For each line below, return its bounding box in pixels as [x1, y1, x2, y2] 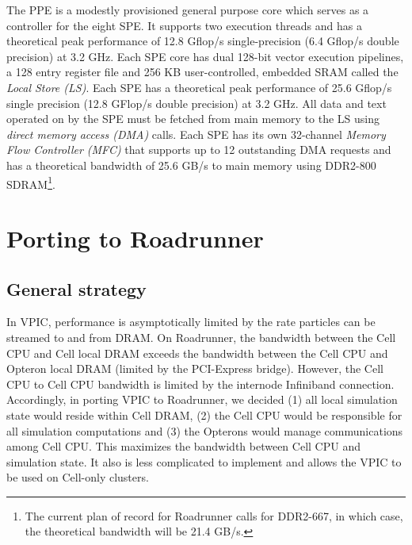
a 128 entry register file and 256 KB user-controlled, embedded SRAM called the [6, 63, 399, 80]
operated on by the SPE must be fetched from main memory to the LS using [6, 110, 380, 127]
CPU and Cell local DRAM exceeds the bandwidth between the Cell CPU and [6, 344, 388, 361]
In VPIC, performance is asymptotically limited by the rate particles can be [6, 313, 376, 330]
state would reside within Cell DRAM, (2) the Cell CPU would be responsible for [6, 406, 402, 423]
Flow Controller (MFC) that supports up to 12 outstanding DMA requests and [6, 141, 391, 158]
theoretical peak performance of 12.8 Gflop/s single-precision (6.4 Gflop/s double [6, 33, 399, 49]
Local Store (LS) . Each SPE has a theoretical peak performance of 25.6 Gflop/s [6, 79, 392, 95]
